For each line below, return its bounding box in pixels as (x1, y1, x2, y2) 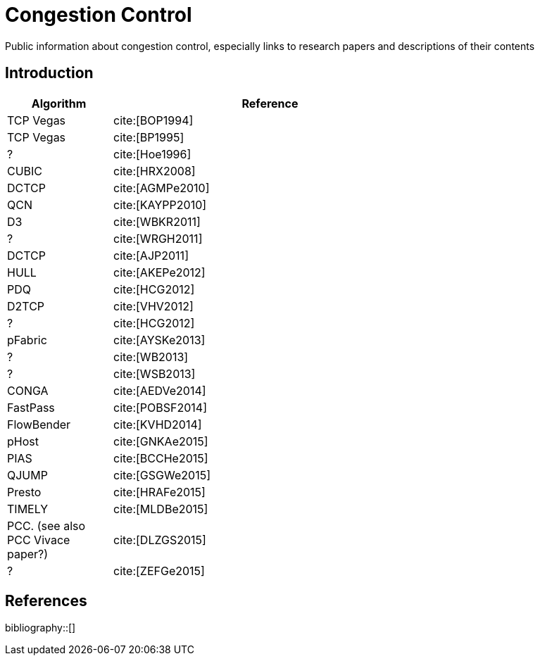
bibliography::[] (5, 622, 76, 634)
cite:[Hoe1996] (113, 146, 191, 161)
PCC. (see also (7, 518, 86, 533)
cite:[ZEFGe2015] (113, 563, 205, 578)
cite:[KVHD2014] (113, 417, 202, 432)
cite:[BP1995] (113, 130, 184, 144)
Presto (7, 484, 42, 499)
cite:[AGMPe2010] (113, 180, 210, 195)
